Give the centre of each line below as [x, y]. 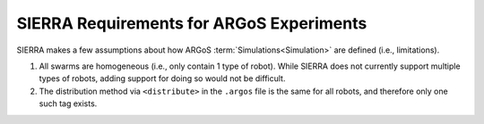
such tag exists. [68, 103]
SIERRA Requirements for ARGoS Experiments [192, 23]
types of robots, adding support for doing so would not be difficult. [162, 79]
